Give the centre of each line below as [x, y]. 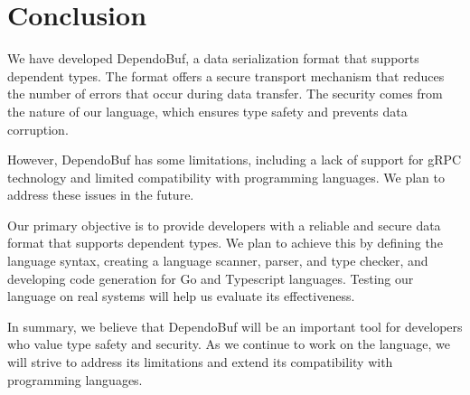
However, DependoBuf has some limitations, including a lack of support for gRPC [235, 160]
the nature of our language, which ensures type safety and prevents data [207, 111]
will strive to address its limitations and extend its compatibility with [200, 362]
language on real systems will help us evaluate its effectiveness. [181, 296]
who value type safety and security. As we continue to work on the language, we [229, 344]
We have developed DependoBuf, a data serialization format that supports [213, 58]
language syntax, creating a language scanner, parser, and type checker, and [218, 261]
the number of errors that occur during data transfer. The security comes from [225, 94]
